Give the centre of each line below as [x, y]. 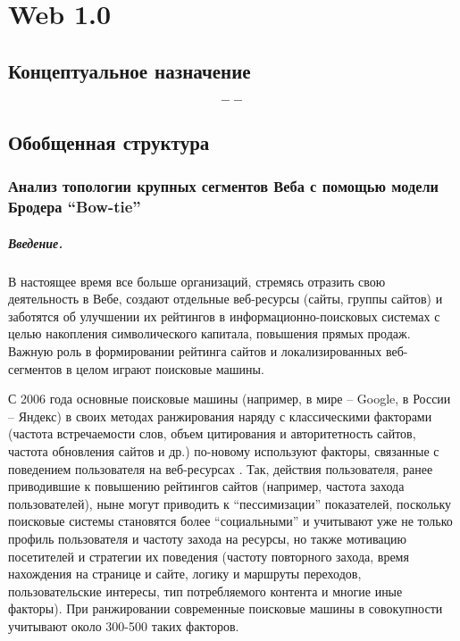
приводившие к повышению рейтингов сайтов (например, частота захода [206, 486]
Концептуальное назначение [130, 70]
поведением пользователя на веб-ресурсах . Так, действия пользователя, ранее [221, 468]
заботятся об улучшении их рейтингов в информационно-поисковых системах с [224, 316]
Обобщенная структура [109, 142]
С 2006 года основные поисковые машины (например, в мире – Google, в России [230, 399]
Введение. [36, 242]
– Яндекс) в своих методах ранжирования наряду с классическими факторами [220, 416]
